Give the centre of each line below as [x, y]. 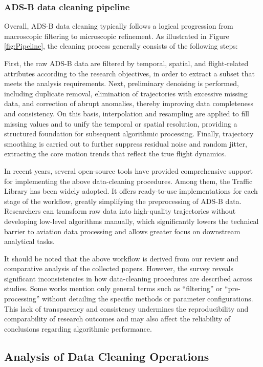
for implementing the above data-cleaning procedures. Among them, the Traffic [128, 181]
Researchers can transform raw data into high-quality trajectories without [120, 211]
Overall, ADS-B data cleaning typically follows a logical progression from [119, 26]
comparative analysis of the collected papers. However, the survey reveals [119, 268]
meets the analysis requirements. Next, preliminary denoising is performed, [122, 83]
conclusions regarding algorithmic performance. [78, 328]
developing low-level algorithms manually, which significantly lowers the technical [131, 221]
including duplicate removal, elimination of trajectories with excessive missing [126, 93]
